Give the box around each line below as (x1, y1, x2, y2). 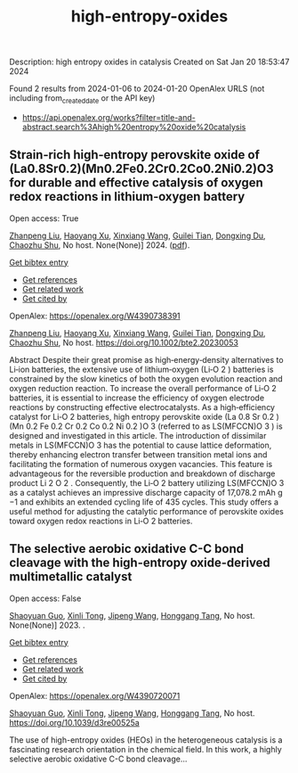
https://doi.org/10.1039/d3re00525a (9, 717, 140, 728)
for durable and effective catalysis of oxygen (9, 176, 264, 191)
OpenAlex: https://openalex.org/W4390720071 (9, 690, 181, 701)
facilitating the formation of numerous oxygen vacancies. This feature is (9, 458, 273, 469)
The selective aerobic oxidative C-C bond (9, 541, 245, 556)
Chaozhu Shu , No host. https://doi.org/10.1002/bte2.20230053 (9, 337, 238, 348)
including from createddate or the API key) (9, 93, 156, 105)
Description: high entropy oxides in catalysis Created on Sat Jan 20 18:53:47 (9, 56, 290, 68)
